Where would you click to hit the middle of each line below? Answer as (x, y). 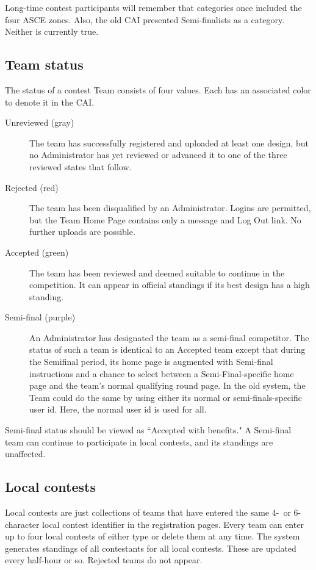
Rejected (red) (32, 187)
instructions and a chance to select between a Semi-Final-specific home (162, 373)
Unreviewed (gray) (40, 122)
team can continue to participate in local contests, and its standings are (139, 442)
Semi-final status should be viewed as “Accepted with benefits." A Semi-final (148, 430)
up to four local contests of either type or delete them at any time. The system (153, 536)
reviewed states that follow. (81, 166)
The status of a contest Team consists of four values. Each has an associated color (158, 89)
